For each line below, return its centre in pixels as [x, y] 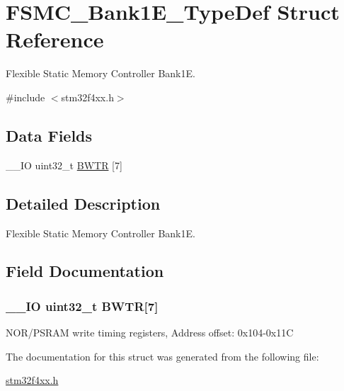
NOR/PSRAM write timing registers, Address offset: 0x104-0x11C [150, 333]
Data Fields [49, 135]
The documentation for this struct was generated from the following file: [162, 356]
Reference [55, 39]
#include [25, 97]
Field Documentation [85, 271]
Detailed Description [83, 203]
